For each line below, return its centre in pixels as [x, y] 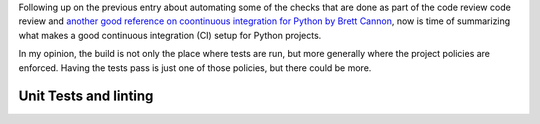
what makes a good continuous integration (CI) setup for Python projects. [170, 35]
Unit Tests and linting [86, 96]
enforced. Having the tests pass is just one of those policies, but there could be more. [195, 67]
